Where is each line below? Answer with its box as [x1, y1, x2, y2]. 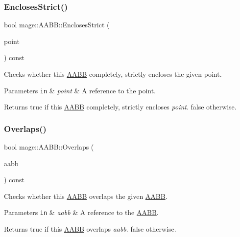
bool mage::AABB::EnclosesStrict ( [4, 20, 110, 30]
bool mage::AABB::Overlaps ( [4, 142, 94, 152]
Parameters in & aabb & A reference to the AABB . [4, 207, 159, 217]
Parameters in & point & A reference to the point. [4, 85, 156, 95]
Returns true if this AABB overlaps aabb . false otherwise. [4, 224, 176, 234]
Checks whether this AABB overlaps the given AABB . [4, 191, 168, 201]
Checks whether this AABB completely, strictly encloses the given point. [4, 69, 222, 79]
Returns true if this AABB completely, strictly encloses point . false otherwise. [4, 102, 237, 112]
